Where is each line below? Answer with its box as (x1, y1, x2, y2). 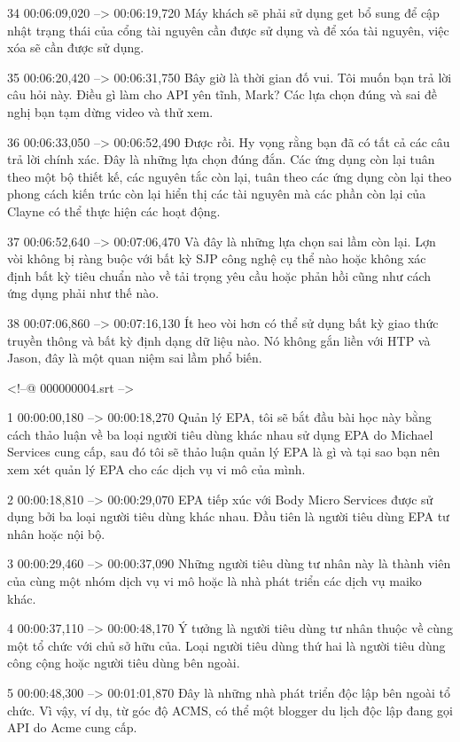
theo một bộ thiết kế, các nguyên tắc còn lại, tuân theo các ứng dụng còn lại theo (7, 167, 452, 185)
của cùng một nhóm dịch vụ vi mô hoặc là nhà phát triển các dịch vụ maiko (7, 572, 422, 590)
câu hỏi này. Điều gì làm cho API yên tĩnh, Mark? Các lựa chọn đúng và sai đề (7, 85, 438, 104)
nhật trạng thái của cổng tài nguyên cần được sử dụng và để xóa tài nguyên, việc (7, 20, 449, 39)
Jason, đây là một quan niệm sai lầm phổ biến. (7, 348, 262, 367)
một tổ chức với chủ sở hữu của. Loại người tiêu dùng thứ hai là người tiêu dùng (7, 636, 446, 654)
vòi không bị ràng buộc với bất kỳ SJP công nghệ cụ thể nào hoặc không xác (7, 249, 426, 268)
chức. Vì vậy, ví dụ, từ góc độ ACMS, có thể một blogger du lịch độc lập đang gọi (7, 700, 453, 719)
